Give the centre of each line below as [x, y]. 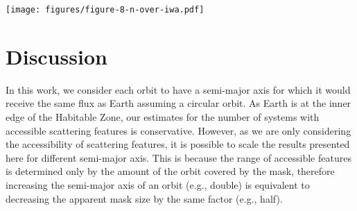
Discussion [56, 56]
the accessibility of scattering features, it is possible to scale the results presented [178, 144]
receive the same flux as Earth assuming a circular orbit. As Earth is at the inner [178, 103]
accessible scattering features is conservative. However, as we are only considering [178, 130]
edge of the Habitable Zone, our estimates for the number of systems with [163, 116]
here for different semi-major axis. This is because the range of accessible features [178, 157]
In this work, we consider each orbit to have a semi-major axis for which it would [178, 89]
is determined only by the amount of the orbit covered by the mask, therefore [170, 171]
